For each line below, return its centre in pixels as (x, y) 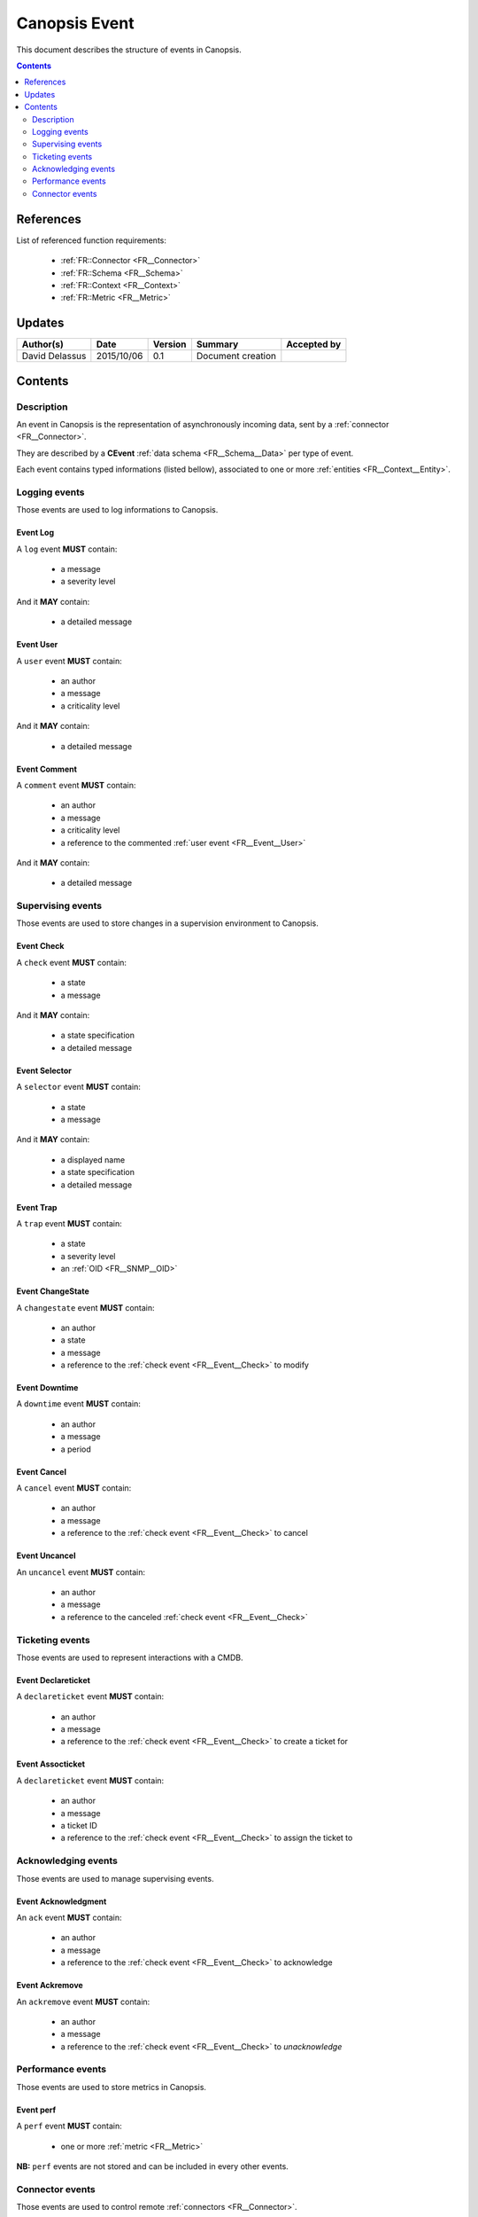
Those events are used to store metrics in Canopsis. (112, 2087)
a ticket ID (79, 1826)
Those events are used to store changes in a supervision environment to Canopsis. (167, 923)
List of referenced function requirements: (92, 240)
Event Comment (46, 769)
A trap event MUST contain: (69, 1223)
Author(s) (42, 344)
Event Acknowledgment (62, 1901)
